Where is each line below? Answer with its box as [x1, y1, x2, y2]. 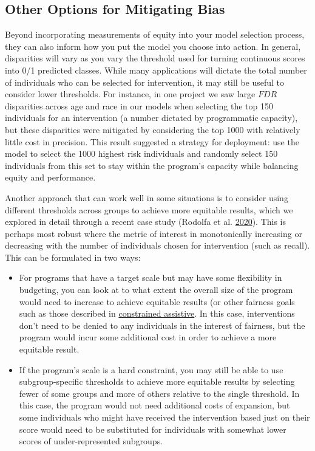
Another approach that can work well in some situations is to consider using [5, 191, 288, 204]
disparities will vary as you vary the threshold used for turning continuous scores [5, 52, 305, 64]
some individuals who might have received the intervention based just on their [19, 411, 310, 424]
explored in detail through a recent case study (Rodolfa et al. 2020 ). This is [5, 215, 286, 228]
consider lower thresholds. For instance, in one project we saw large [5, 88, 256, 100]
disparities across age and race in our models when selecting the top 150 [5, 99, 273, 112]
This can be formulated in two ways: [5, 250, 141, 263]
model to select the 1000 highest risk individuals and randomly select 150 [5, 147, 278, 160]
